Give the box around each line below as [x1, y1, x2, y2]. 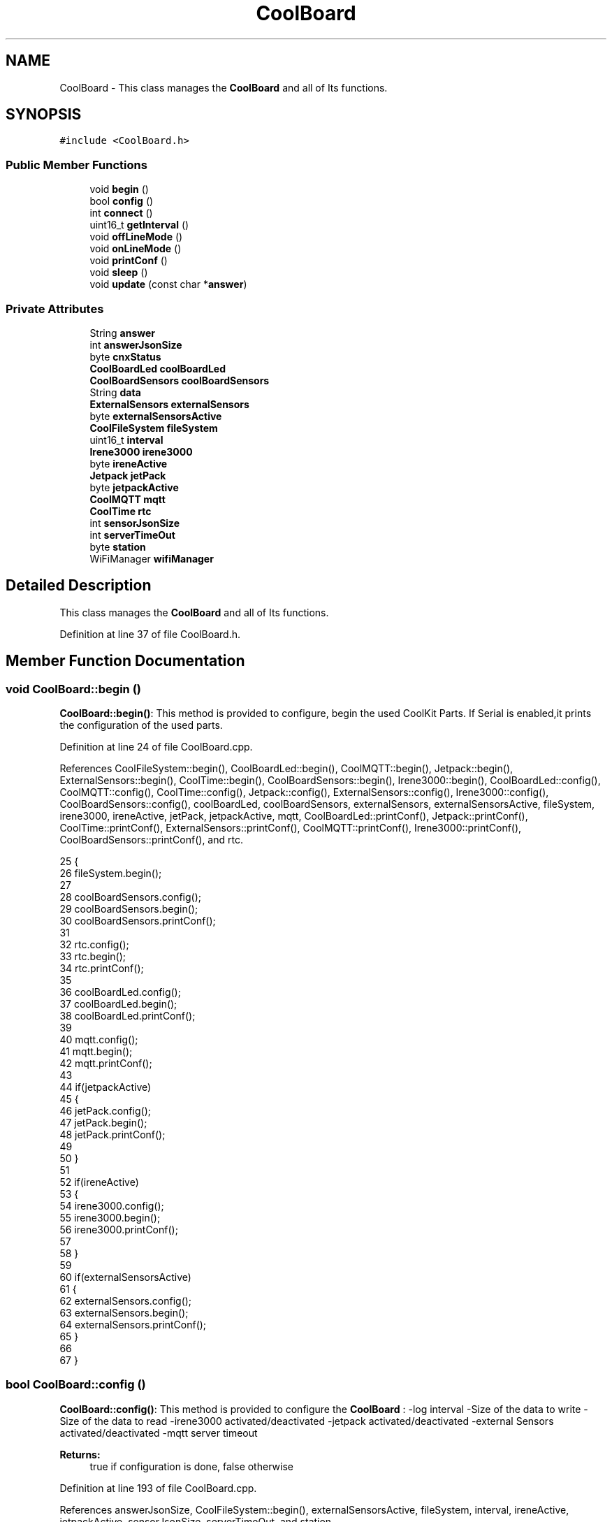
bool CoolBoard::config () [6, 1377, 146, 1392]
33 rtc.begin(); [59, 950, 126, 962]
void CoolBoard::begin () [6, 681, 142, 696]
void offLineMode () [89, 231, 183, 243]
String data [89, 386, 141, 398]
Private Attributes [6, 301, 104, 316]
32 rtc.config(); [59, 938, 129, 950]
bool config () [89, 195, 154, 208]
